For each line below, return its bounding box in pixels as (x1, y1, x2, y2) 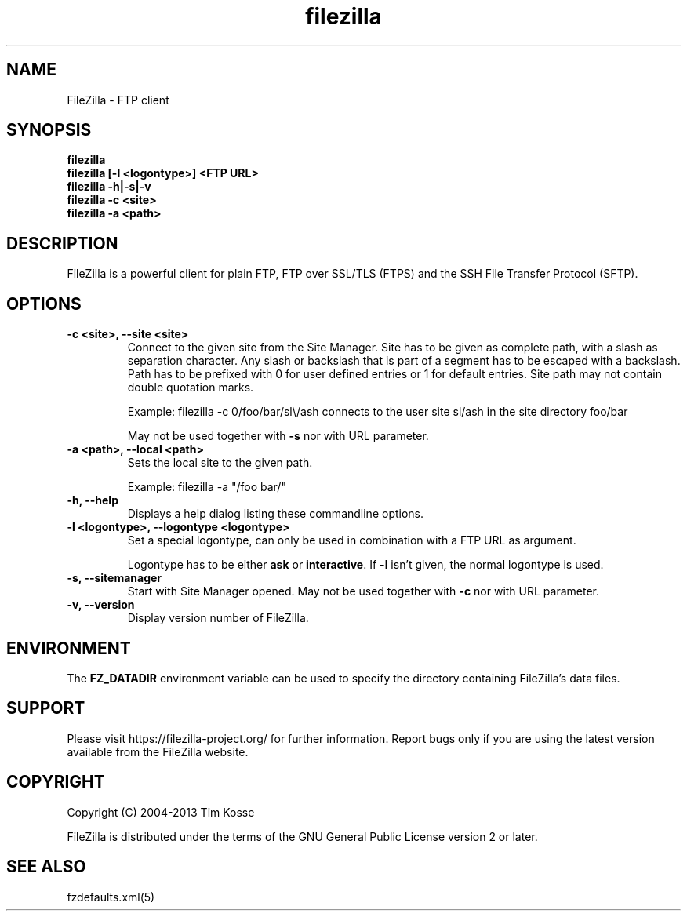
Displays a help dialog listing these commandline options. (127, 507, 424, 521)
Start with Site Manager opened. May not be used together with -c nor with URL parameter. (127, 584, 600, 599)
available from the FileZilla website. (67, 744, 249, 759)
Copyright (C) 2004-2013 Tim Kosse (67, 805, 255, 819)
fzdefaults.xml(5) (67, 890, 155, 904)
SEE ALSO (6, 857, 86, 877)
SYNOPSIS (6, 120, 92, 140)
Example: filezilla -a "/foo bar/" (127, 480, 286, 494)
